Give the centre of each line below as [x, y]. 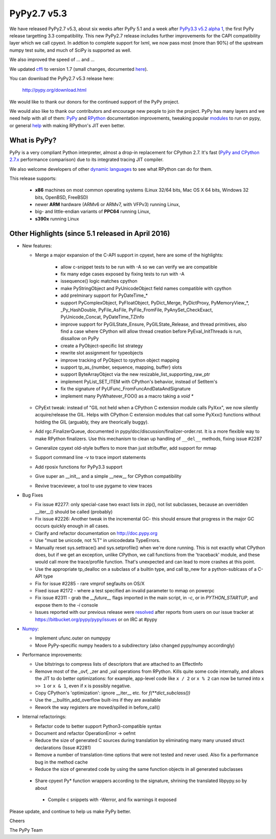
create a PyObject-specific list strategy [102, 346]
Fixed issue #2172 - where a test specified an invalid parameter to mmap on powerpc [125, 590]
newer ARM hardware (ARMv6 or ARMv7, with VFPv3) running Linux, [108, 205]
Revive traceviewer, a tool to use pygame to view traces [94, 486]
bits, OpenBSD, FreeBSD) [62, 197]
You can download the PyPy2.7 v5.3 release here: [62, 78]
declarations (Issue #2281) [63, 747]
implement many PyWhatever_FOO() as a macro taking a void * [127, 396]
